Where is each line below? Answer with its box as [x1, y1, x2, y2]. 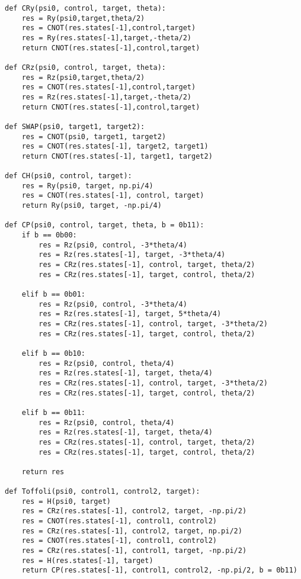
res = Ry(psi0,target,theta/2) [21, 14, 145, 22]
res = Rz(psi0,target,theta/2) [21, 73, 145, 82]
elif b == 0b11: [21, 408, 86, 417]
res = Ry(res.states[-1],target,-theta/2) [21, 33, 191, 42]
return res [21, 467, 65, 476]
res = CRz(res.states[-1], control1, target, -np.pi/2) [21, 546, 247, 555]
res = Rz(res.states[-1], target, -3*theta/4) [39, 250, 226, 259]
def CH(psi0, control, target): [5, 172, 132, 181]
